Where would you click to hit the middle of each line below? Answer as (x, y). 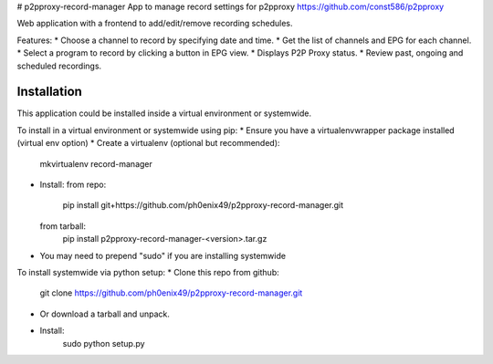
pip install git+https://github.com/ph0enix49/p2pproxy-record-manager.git (203, 205)
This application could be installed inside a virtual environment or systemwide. (164, 113)
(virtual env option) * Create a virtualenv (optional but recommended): (148, 143)
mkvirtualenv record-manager (96, 163)
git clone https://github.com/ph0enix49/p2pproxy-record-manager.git (171, 293)
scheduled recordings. (59, 66)
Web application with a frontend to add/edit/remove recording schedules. (155, 24)
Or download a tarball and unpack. (105, 314)
